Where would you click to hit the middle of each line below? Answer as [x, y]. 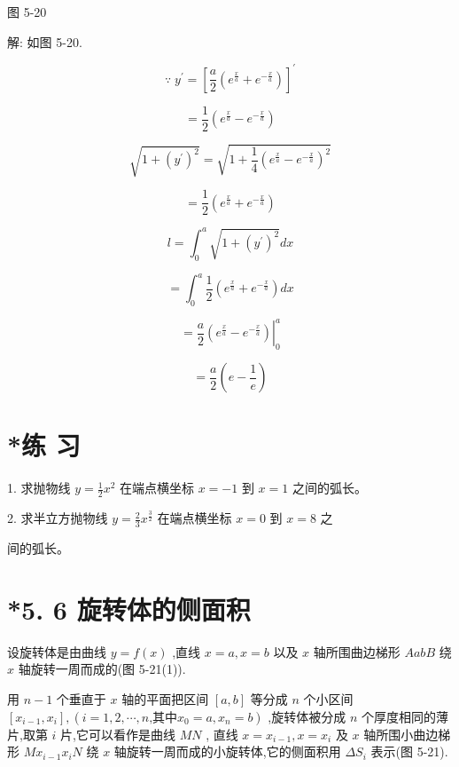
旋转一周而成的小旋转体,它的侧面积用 [233, 751]
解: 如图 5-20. [45, 41]
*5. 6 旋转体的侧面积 [129, 609]
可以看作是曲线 [132, 734]
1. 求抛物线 [39, 488]
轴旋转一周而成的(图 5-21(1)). [102, 669]
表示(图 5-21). [409, 751]
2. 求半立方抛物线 [58, 518]
